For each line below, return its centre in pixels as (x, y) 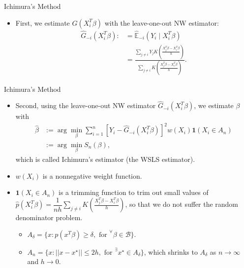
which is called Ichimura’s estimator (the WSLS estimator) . (105, 159)
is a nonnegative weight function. (92, 175)
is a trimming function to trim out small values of (134, 192)
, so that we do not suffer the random (182, 204)
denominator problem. (49, 217)
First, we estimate (43, 22)
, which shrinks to (171, 251)
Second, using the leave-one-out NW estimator (86, 105)
